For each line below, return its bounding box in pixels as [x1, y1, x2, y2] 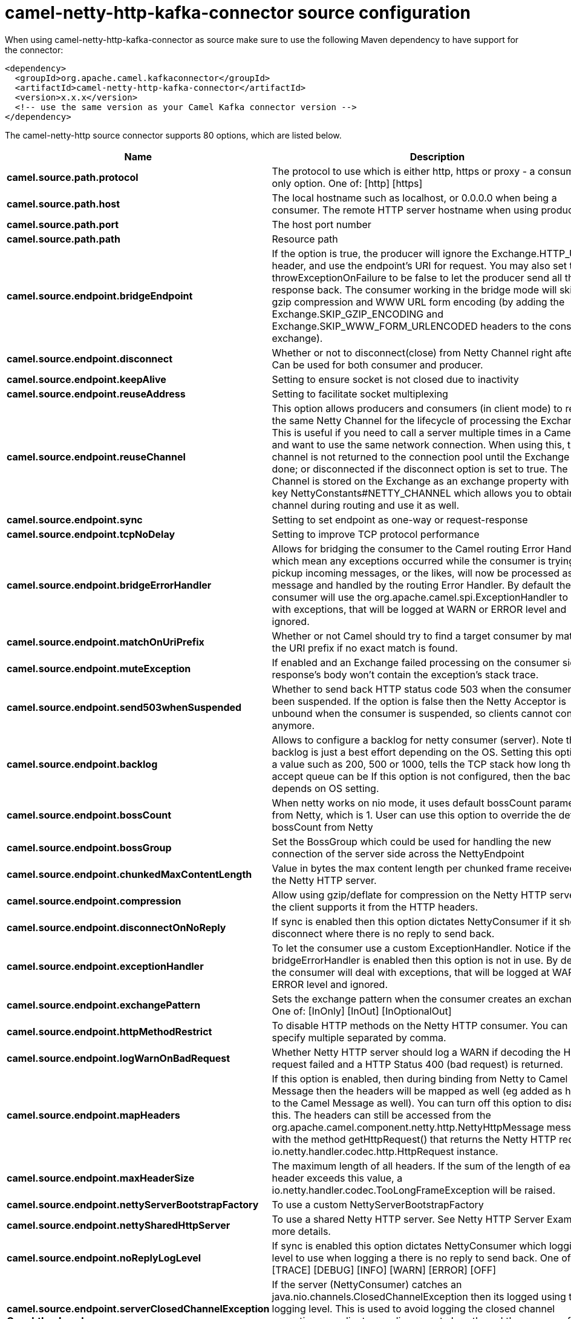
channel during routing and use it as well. [272, 499, 459, 511]
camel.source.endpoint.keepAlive [7, 373, 166, 385]
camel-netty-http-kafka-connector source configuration [5, 2, 471, 23]
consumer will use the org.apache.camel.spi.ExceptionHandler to [272, 591, 568, 603]
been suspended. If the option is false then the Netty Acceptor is [272, 695, 566, 707]
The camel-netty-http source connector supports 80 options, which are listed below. [5, 129, 342, 140]
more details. [272, 1225, 331, 1237]
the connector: [5, 44, 64, 55]
